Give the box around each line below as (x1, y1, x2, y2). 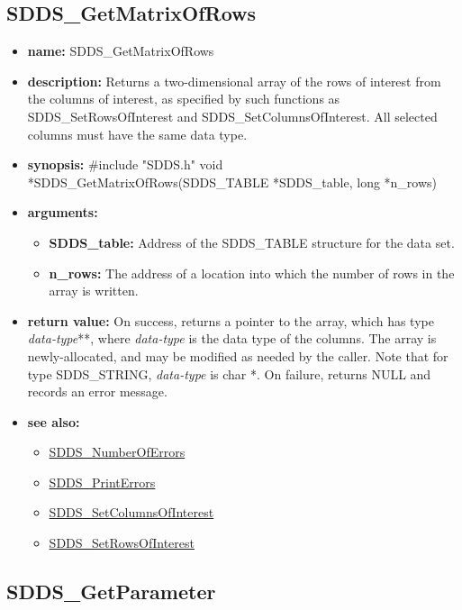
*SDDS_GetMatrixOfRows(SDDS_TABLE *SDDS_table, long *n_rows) (27, 172, 438, 191)
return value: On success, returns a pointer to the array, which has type (27, 311, 434, 330)
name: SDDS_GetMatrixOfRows (27, 41, 214, 60)
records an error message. (27, 382, 168, 401)
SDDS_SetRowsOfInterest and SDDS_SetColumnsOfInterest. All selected (27, 106, 438, 125)
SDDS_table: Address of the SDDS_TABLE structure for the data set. (49, 232, 455, 251)
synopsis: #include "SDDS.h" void (27, 155, 223, 174)
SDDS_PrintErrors (49, 472, 156, 491)
